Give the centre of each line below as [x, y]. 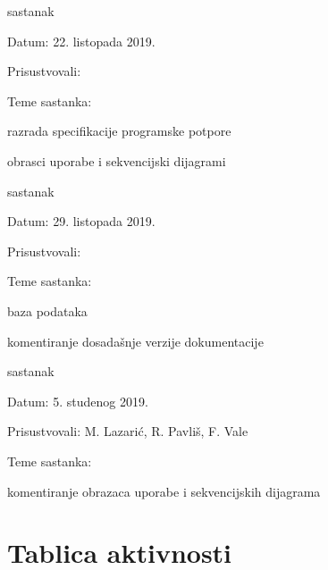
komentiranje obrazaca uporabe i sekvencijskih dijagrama [164, 491]
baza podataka [47, 310]
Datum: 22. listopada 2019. [81, 41]
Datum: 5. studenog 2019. [78, 401]
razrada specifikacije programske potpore [119, 131]
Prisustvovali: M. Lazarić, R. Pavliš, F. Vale [128, 431]
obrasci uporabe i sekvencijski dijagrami [117, 160]
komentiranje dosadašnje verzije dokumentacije [135, 341]
